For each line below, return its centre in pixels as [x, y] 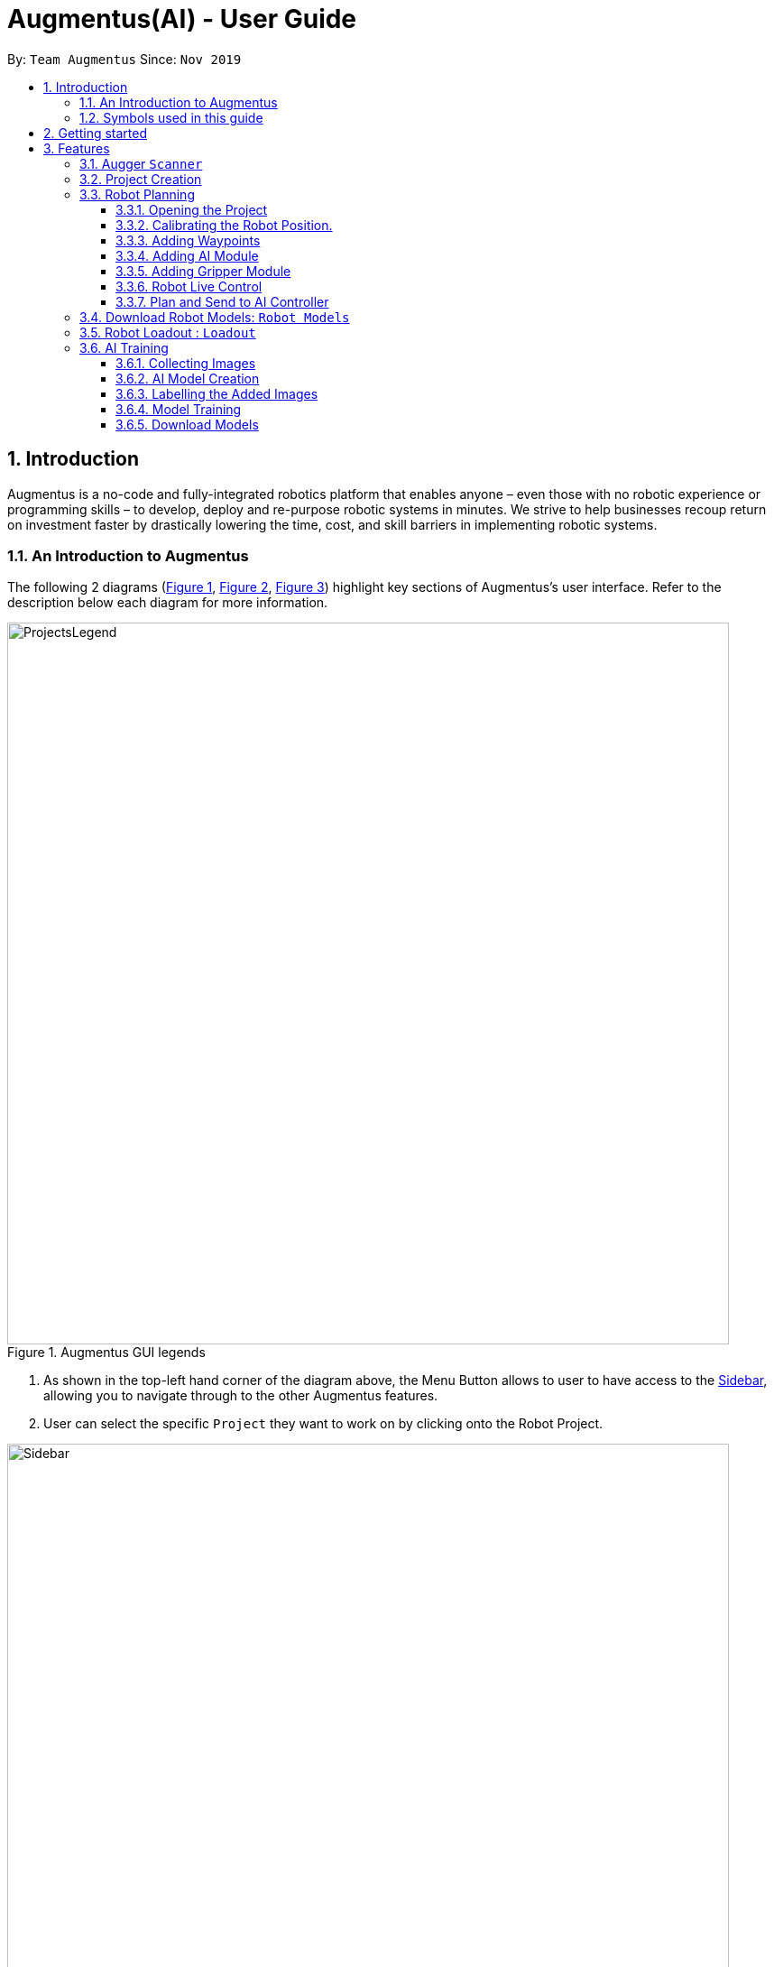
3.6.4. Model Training [179, 409]
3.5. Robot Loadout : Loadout [168, 332]
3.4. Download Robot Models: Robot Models [215, 317]
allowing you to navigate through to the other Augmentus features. [241, 1396]
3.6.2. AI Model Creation [188, 378]
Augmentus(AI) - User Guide [182, 19]
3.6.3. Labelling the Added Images [217, 393]
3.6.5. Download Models [187, 424]
